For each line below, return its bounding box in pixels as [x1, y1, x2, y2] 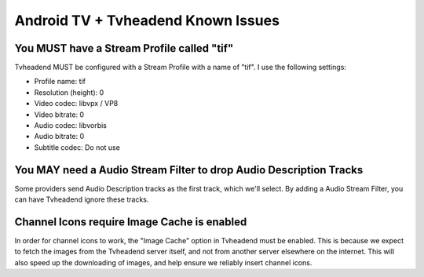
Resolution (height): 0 [34, 87, 104, 97]
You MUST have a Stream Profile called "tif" [14, 42, 234, 55]
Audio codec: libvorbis [34, 121, 108, 130]
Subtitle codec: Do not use [34, 142, 121, 152]
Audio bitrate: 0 [34, 132, 85, 141]
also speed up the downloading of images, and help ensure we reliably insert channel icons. [14, 257, 313, 267]
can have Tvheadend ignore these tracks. [14, 195, 149, 204]
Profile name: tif [34, 77, 86, 86]
